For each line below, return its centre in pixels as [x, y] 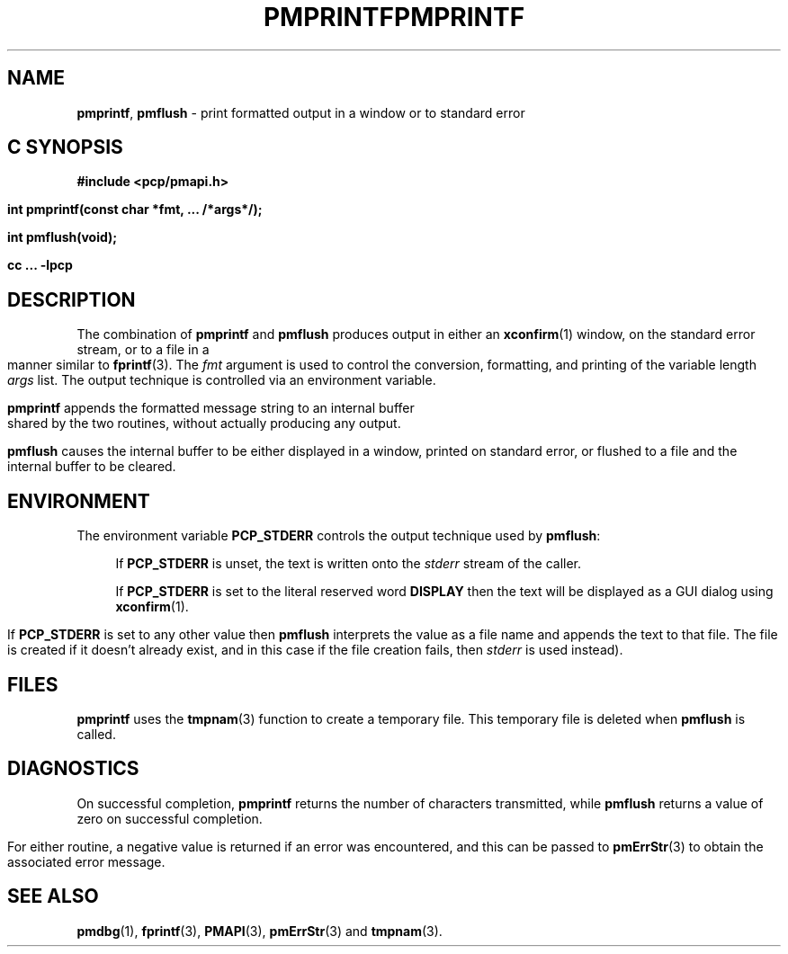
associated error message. [86, 861]
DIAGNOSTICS [73, 769]
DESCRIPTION [72, 299]
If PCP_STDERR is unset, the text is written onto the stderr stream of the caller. [349, 564]
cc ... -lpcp [40, 265]
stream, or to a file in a [143, 350]
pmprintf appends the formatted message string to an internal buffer [211, 408]
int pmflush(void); [63, 237]
